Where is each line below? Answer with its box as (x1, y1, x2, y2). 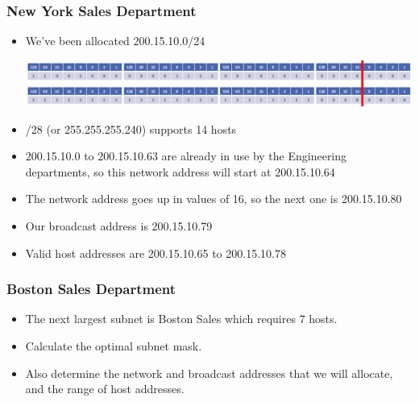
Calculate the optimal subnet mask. (25, 337, 202, 354)
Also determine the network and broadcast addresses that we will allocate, (25, 364, 393, 381)
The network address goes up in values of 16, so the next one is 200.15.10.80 (25, 190, 402, 207)
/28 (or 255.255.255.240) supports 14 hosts (25, 120, 237, 137)
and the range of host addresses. (25, 380, 185, 397)
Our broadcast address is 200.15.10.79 (25, 217, 213, 234)
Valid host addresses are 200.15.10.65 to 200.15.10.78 (25, 244, 286, 261)
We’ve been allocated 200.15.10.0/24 (25, 32, 205, 49)
